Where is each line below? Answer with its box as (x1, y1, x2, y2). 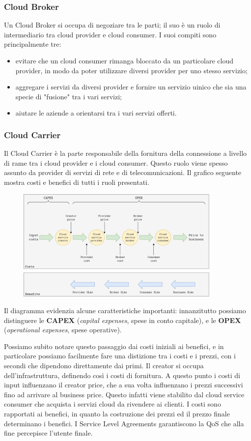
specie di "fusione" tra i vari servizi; (15, 91, 122, 101)
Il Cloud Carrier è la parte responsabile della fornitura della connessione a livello (4, 148, 247, 158)
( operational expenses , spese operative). (4, 324, 122, 335)
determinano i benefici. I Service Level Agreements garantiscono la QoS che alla (4, 418, 244, 428)
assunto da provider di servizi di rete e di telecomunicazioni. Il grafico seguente (4, 167, 242, 177)
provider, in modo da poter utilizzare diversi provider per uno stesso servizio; (15, 65, 248, 75)
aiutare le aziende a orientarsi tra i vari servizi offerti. (15, 108, 177, 118)
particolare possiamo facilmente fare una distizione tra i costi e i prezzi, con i (4, 351, 236, 361)
